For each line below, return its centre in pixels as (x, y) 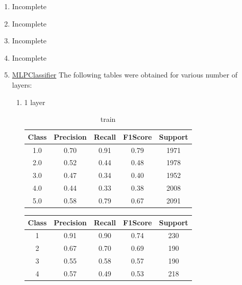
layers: (22, 84)
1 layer (35, 102)
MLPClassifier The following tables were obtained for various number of (125, 75)
